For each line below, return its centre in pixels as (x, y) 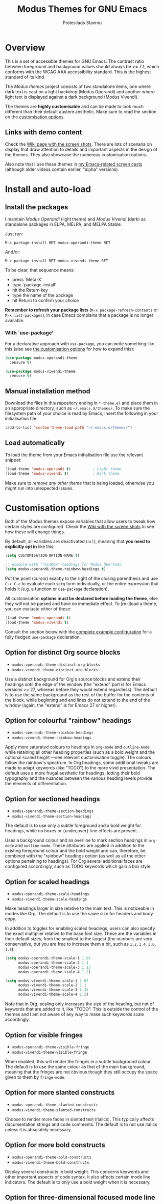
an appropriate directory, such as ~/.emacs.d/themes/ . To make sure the (78, 408)
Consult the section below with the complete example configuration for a (79, 631)
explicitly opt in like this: (30, 547)
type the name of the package (43, 295)
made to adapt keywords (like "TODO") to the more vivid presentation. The (80, 768)
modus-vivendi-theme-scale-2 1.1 (52, 985)
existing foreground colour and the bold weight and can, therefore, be (75, 851)
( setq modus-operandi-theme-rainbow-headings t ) (56, 569)
